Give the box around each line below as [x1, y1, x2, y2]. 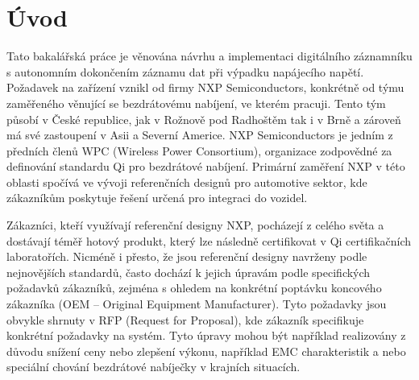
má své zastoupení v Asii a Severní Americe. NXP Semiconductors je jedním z [6, 126, 393, 143]
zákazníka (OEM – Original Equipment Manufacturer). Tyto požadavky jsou [6, 295, 387, 312]
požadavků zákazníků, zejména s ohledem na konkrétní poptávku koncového [6, 279, 382, 296]
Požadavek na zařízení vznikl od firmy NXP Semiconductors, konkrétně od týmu [6, 79, 404, 96]
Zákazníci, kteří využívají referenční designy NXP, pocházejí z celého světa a [6, 217, 384, 233]
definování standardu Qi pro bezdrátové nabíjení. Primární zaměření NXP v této [6, 158, 405, 175]
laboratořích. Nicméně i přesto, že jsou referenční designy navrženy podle [6, 248, 367, 265]
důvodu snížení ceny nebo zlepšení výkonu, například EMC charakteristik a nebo [6, 342, 406, 359]
